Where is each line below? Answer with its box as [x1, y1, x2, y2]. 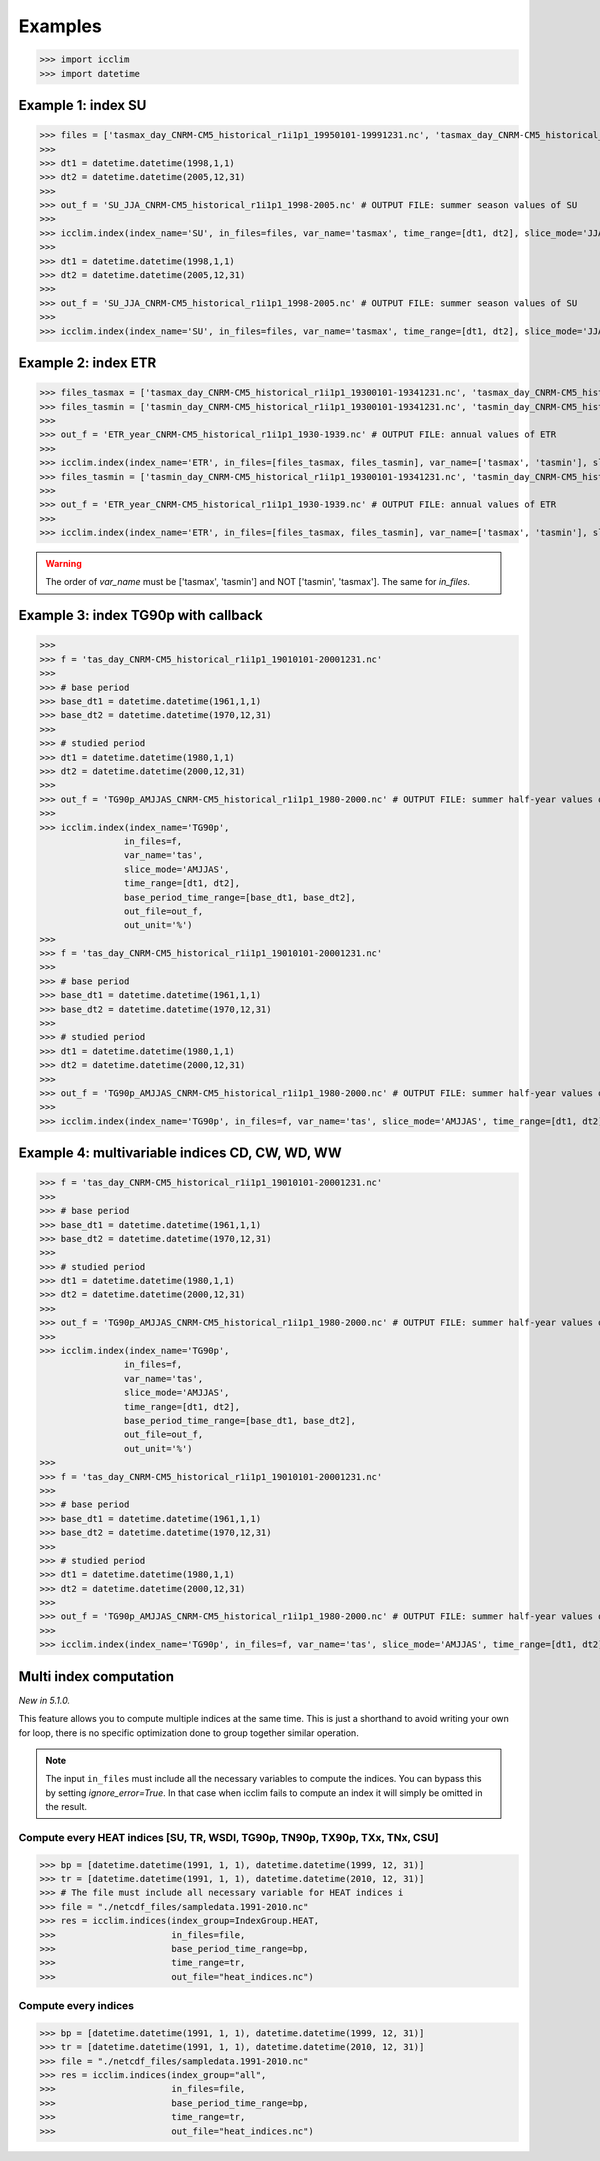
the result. [45, 1801, 88, 1813]
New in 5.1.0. [18, 1694, 70, 1706]
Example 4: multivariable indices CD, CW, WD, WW [18, 1145, 342, 1162]
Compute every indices [18, 1999, 135, 2013]
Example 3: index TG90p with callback [18, 607, 264, 624]
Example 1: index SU [18, 96, 147, 114]
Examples [18, 15, 102, 37]
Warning [45, 558, 82, 570]
